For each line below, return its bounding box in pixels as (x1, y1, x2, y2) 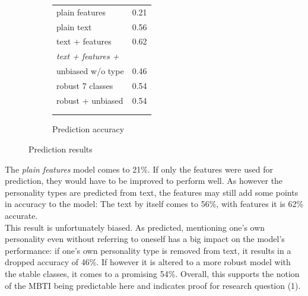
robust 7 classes (56, 79, 113, 91)
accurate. (5, 209, 38, 221)
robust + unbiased (56, 94, 123, 106)
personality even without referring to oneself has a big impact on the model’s (5, 233, 285, 245)
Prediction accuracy (52, 123, 125, 135)
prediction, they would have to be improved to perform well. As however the (5, 174, 283, 187)
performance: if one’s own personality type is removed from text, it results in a (5, 244, 291, 256)
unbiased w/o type (56, 65, 124, 77)
